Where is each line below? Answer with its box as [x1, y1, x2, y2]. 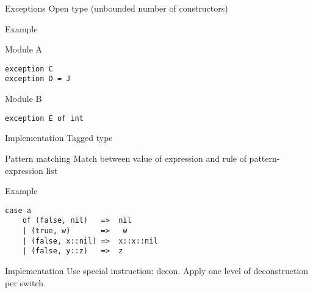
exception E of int [5, 114, 84, 123]
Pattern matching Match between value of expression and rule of [5, 151, 246, 164]
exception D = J [5, 74, 71, 84]
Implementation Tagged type [5, 131, 113, 144]
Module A [5, 43, 43, 56]
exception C [5, 64, 53, 73]
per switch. [5, 276, 46, 289]
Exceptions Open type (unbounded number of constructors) [5, 2, 228, 14]
